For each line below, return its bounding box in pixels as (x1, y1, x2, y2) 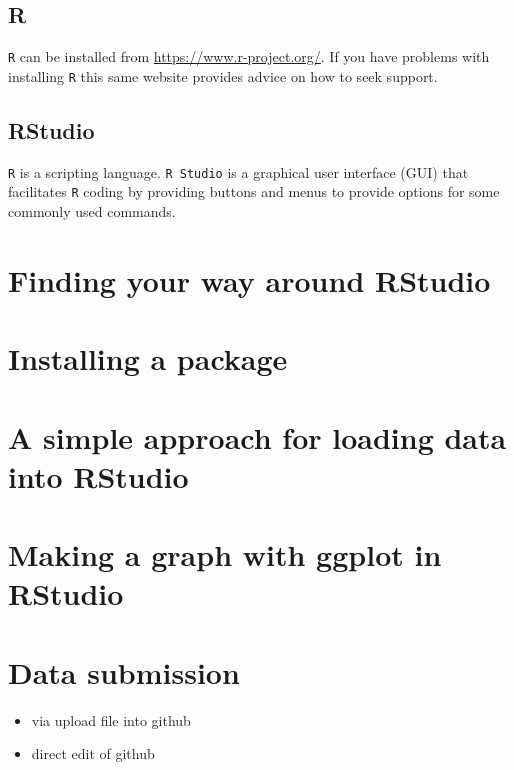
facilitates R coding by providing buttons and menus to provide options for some (8, 181, 500, 202)
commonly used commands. (8, 201, 176, 222)
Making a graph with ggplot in (8, 534, 442, 575)
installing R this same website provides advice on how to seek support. (8, 65, 438, 86)
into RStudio (8, 455, 189, 496)
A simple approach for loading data (8, 416, 507, 457)
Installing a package (8, 338, 288, 379)
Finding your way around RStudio (8, 259, 491, 300)
